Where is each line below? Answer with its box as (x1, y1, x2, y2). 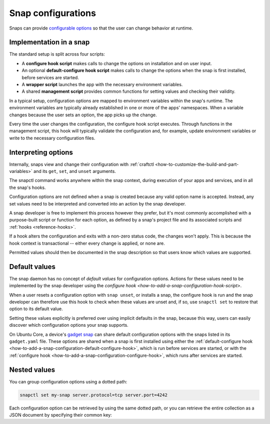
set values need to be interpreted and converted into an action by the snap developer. (9, 200, 186, 206)
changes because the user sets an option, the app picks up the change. (9, 112, 157, 118)
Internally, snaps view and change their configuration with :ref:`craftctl (9, 161, 154, 167)
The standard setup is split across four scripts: (9, 51, 105, 57)
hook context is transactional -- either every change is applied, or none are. (9, 240, 165, 246)
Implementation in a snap (9, 38, 90, 47)
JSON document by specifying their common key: (9, 412, 112, 418)
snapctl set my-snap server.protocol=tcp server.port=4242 (19, 392, 167, 398)
